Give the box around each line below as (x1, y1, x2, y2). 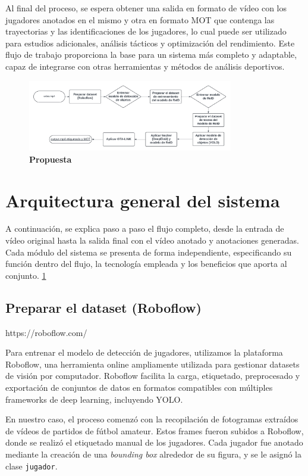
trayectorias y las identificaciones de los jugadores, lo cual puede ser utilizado (5, 25, 287, 38)
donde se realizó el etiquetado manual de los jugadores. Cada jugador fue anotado (5, 436, 303, 449)
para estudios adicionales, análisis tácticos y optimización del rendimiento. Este (5, 36, 295, 49)
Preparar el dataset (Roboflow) (5, 298, 202, 316)
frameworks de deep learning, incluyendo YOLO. (5, 393, 183, 405)
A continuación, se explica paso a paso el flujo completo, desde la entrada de (5, 222, 284, 235)
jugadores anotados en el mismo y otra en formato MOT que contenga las (5, 13, 275, 26)
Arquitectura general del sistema (5, 188, 280, 212)
